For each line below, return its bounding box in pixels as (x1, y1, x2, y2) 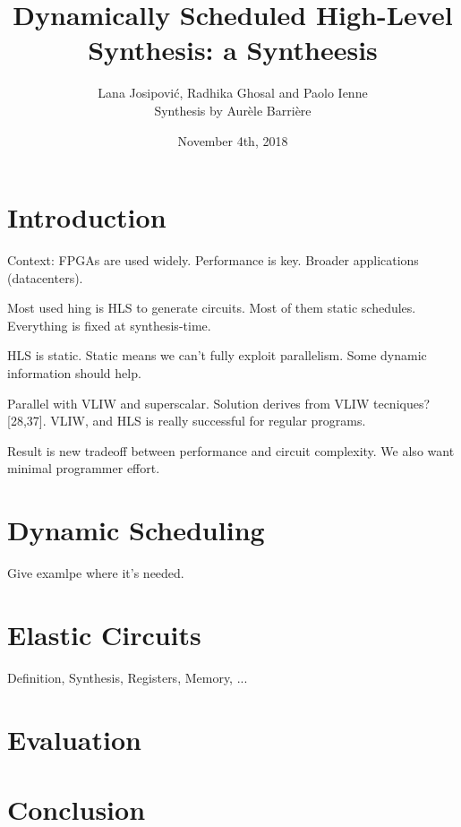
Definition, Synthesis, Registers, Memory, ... (7, 668, 248, 686)
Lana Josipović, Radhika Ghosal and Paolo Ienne (98, 83, 368, 102)
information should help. (7, 364, 141, 382)
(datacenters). (7, 268, 83, 287)
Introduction (7, 199, 166, 236)
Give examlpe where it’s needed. (7, 564, 184, 582)
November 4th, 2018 (177, 131, 288, 150)
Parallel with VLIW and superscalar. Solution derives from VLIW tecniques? (7, 393, 431, 412)
